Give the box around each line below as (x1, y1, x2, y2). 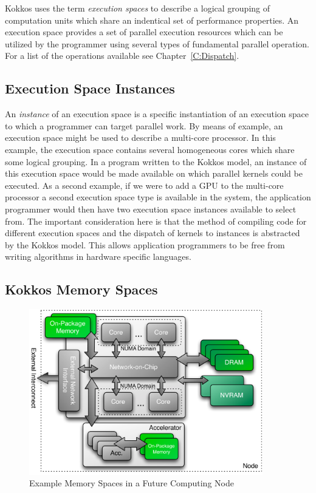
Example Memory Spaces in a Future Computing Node (29, 477, 234, 489)
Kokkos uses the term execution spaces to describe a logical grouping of (5, 2, 270, 14)
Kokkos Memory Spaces (5, 280, 158, 299)
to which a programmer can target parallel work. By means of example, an (5, 119, 283, 132)
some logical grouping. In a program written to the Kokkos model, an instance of (5, 155, 307, 168)
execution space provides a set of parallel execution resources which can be (5, 25, 283, 38)
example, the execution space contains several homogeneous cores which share (5, 143, 295, 155)
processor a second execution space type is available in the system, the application (5, 191, 311, 203)
